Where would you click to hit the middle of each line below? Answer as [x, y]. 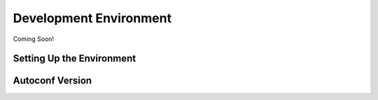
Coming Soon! [34, 39]
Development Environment [92, 18]
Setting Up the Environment [75, 59]
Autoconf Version [52, 81]
